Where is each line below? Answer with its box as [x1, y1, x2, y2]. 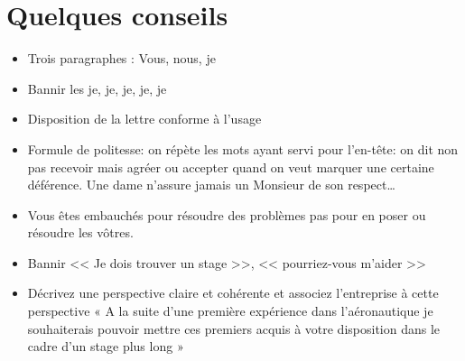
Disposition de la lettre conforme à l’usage [27, 109, 262, 128]
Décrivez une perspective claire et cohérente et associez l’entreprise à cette [27, 283, 439, 302]
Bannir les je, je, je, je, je [27, 79, 167, 97]
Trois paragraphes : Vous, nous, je [27, 49, 216, 68]
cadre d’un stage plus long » [27, 337, 184, 356]
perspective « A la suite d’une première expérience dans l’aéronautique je [27, 301, 433, 320]
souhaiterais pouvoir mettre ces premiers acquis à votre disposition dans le [27, 319, 441, 338]
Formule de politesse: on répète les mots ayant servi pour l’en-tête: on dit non [27, 139, 459, 158]
